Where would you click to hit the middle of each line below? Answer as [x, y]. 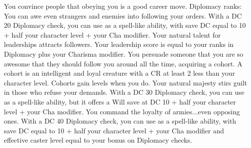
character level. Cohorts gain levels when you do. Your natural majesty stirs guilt [126, 82]
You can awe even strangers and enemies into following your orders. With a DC [123, 15]
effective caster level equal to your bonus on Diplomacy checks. [98, 140]
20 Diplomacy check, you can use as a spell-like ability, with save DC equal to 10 [125, 25]
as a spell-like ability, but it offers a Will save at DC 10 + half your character [120, 101]
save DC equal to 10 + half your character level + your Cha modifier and [114, 130]
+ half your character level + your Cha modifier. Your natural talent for [113, 34]
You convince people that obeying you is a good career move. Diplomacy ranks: [123, 6]
